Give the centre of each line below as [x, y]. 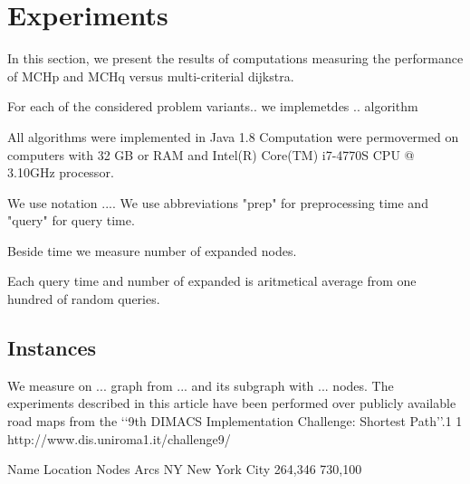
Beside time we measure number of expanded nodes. [152, 250]
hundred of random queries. [84, 299]
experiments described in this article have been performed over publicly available [232, 403]
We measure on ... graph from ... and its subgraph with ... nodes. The [201, 385]
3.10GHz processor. [61, 172]
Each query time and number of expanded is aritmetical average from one [212, 281]
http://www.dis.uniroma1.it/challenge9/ [119, 438]
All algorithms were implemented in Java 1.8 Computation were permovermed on [233, 136]
